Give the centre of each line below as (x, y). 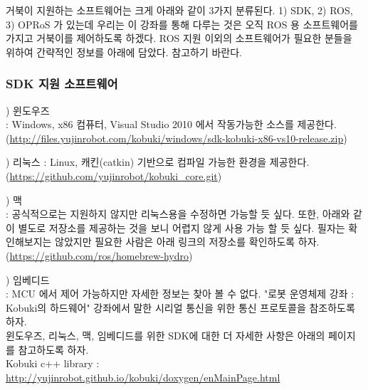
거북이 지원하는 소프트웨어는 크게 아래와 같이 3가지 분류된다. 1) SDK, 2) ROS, (179, 10)
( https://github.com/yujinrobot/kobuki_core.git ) (114, 175)
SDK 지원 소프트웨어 (62, 84)
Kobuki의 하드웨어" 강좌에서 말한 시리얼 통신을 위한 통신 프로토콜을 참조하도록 (180, 307)
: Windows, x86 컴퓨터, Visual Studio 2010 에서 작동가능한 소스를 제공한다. (171, 124)
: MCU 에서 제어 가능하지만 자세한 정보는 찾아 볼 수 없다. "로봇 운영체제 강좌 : (180, 294)
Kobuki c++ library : (53, 363)
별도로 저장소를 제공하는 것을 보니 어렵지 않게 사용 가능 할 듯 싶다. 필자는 (182, 227)
